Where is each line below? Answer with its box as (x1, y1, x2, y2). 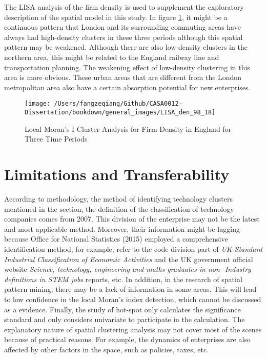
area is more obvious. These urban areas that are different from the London (4, 72, 242, 83)
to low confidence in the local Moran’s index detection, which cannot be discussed (4, 293, 261, 304)
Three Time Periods (25, 133, 88, 144)
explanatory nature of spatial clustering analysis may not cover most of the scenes (4, 324, 262, 334)
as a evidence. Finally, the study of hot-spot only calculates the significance (4, 304, 241, 314)
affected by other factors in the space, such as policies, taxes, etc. (4, 344, 209, 354)
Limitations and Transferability (4, 164, 230, 185)
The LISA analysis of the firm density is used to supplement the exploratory (4, 2, 244, 12)
